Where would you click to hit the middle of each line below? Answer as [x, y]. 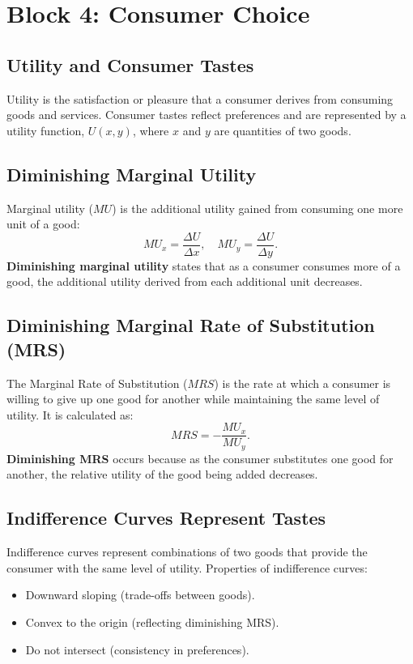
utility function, [46, 130]
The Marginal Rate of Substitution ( [97, 383]
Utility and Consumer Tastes [130, 64]
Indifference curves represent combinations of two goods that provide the [187, 552]
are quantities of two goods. [283, 130]
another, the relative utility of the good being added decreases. [162, 474]
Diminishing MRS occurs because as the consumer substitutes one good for [200, 458]
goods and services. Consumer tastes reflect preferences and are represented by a [206, 115]
